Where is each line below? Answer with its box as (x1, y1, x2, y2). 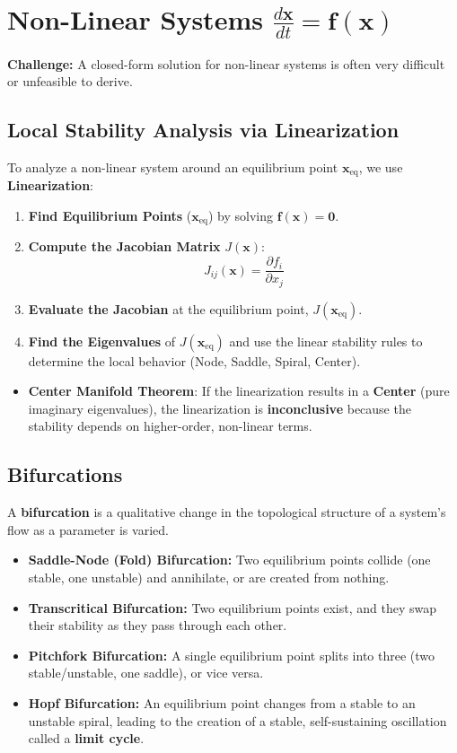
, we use (358, 157, 403, 176)
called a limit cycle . (28, 729, 145, 748)
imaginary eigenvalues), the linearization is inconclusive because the (28, 398, 411, 417)
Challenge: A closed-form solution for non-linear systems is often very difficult (7, 54, 445, 73)
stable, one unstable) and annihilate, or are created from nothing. (28, 567, 390, 586)
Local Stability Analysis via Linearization (7, 116, 400, 144)
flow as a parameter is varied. (7, 520, 169, 538)
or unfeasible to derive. (7, 72, 133, 91)
